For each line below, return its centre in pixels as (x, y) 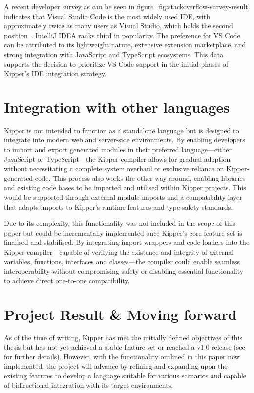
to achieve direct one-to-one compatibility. (67, 280)
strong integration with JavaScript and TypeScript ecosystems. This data (114, 54)
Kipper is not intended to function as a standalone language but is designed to (122, 130)
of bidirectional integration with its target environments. (89, 385)
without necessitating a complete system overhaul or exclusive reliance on (114, 168)
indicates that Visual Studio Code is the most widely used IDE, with (107, 16)
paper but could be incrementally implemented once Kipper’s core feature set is (123, 232)
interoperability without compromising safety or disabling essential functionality (124, 271)
